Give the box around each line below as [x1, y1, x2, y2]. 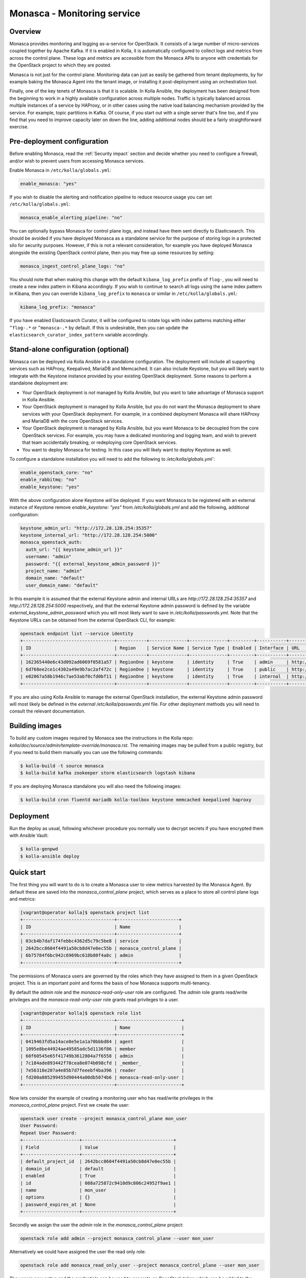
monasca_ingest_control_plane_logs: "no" [20, 263, 125, 269]
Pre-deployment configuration [9, 137, 109, 146]
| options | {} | [20, 1194, 176, 1200]
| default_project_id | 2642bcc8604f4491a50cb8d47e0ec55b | [20, 1158, 176, 1165]
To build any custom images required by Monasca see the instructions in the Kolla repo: [9, 735, 194, 741]
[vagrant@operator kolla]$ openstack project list [20, 909, 150, 915]
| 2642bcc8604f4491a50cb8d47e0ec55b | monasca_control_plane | [20, 945, 182, 951]
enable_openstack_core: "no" [20, 470, 93, 475]
